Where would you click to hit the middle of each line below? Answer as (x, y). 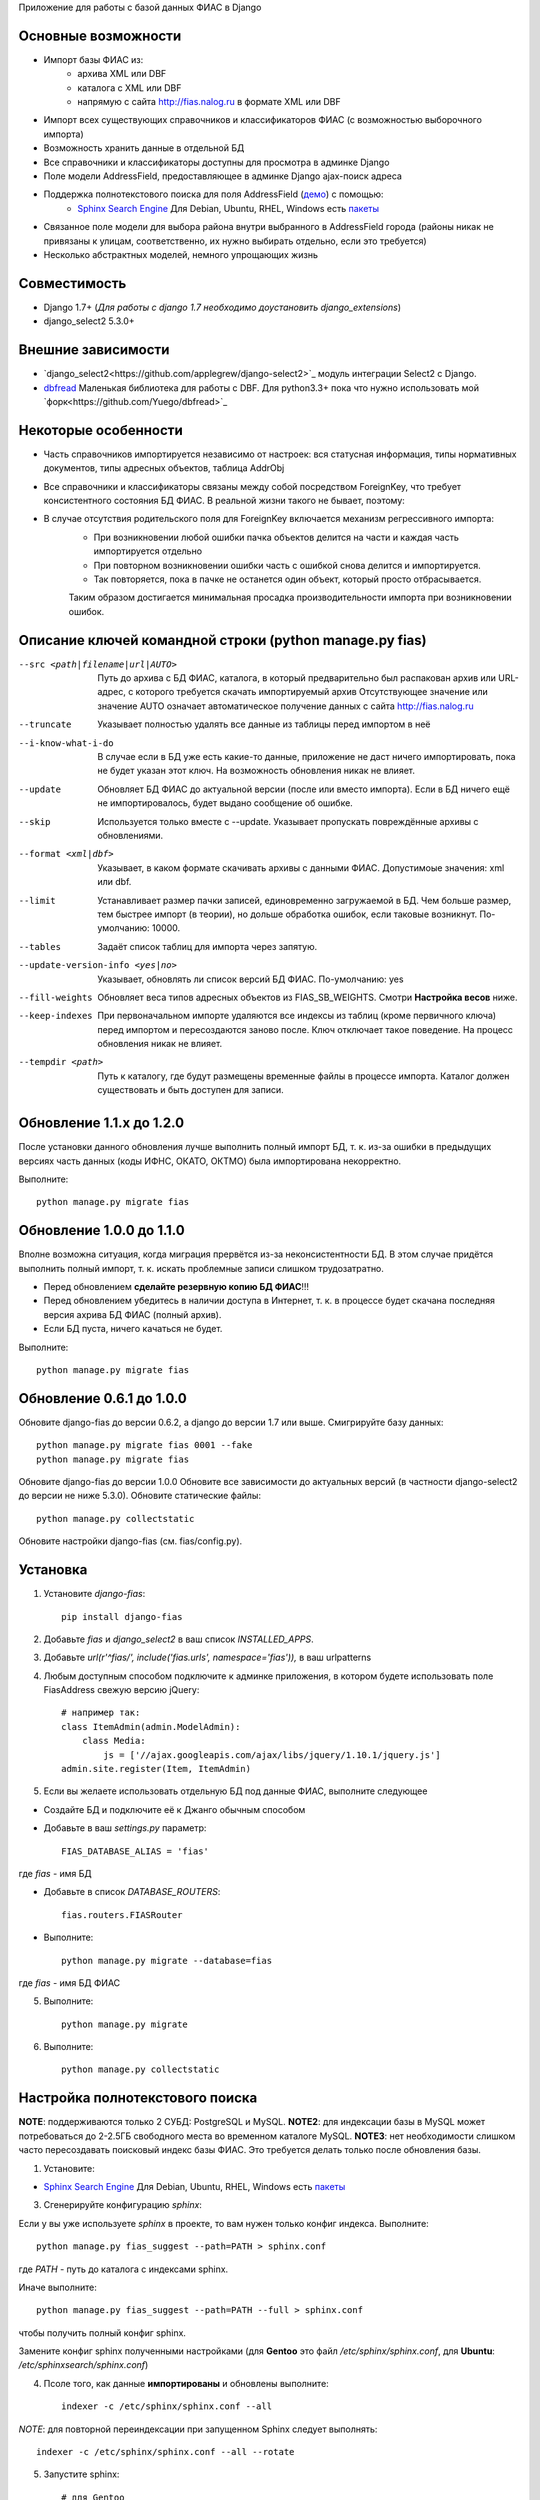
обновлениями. (130, 835)
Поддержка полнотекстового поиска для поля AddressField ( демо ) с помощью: (213, 194)
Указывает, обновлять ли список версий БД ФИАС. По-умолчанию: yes (250, 979)
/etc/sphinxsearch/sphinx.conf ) (83, 2365)
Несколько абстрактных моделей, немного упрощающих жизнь (181, 254)
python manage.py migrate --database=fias (167, 1960)
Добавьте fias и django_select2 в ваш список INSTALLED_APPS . (178, 1639)
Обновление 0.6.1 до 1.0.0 (102, 1398)
